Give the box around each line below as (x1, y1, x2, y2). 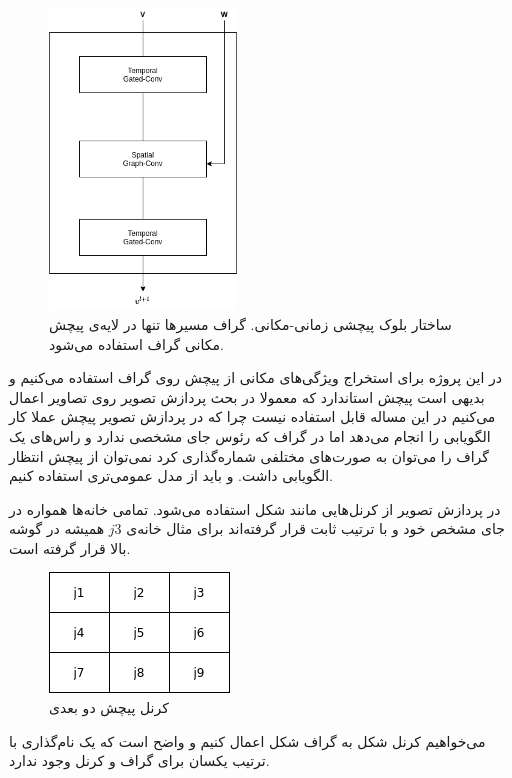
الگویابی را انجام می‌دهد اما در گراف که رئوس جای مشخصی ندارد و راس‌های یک (9, 425, 491, 446)
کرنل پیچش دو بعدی (49, 697, 169, 718)
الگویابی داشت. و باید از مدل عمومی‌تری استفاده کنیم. (9, 465, 334, 486)
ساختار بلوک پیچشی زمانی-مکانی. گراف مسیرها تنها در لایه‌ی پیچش (49, 313, 452, 334)
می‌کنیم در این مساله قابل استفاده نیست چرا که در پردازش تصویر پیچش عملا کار (9, 406, 496, 427)
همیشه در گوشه (9, 518, 105, 539)
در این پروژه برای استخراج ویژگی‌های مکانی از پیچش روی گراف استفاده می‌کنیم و (9, 367, 502, 388)
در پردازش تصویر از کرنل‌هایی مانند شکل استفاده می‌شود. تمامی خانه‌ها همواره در (9, 498, 501, 519)
